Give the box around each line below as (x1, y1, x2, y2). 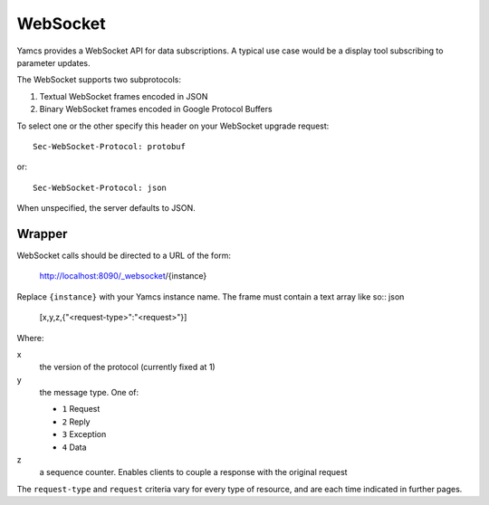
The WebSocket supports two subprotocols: (16, 74, 181, 85)
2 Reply (62, 416, 91, 427)
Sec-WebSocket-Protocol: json (33, 182, 168, 193)
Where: (16, 332, 44, 343)
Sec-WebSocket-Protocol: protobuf (33, 141, 186, 151)
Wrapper (16, 226, 68, 242)
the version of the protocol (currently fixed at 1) (39, 362, 216, 373)
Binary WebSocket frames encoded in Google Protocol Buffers (39, 104, 273, 115)
